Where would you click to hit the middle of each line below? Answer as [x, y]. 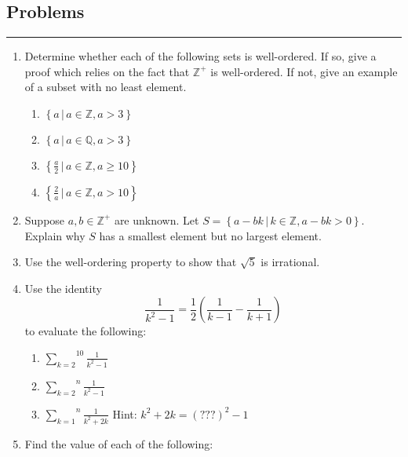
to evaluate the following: [86, 331]
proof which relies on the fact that [107, 71]
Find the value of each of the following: [119, 443]
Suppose [45, 219]
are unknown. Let [157, 219]
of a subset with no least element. [106, 87]
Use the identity [63, 288]
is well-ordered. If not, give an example [304, 71]
